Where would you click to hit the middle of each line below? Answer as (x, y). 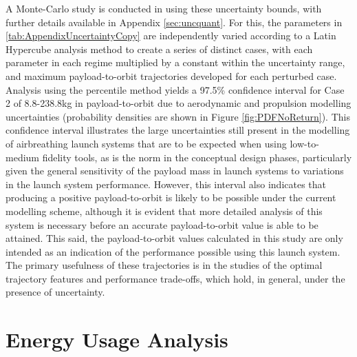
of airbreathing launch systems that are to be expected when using (146, 143)
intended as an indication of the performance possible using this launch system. (173, 251)
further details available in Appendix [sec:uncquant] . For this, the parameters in (174, 22)
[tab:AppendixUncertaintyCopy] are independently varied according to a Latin (171, 35)
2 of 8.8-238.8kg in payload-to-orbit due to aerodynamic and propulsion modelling (178, 103)
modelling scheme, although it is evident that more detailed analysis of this (164, 211)
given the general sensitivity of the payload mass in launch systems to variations (175, 171)
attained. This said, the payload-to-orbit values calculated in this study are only (174, 238)
